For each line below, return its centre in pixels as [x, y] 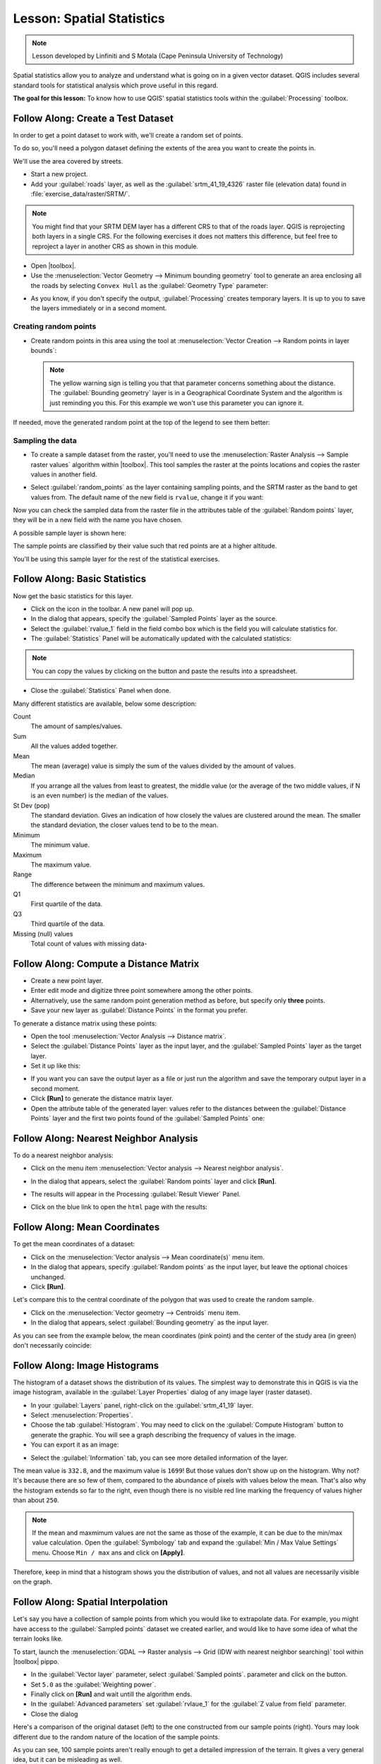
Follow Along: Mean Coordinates [86, 1227]
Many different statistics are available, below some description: [105, 703]
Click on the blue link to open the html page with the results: [119, 1207]
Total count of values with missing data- [89, 944]
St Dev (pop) [31, 805]
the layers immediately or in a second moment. [99, 308]
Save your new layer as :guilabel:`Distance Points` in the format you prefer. [139, 1010]
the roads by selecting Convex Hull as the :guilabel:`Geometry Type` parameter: [149, 285]
